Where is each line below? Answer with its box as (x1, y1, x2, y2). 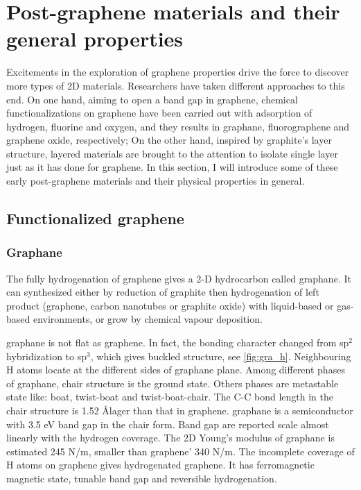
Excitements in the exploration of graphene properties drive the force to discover (6, 65, 349, 79)
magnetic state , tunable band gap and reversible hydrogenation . (6, 471, 277, 485)
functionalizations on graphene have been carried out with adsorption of (6, 105, 312, 120)
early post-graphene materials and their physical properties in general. (6, 174, 305, 188)
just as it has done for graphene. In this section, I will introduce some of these (6, 160, 338, 174)
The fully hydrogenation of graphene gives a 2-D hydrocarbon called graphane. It (6, 271, 351, 285)
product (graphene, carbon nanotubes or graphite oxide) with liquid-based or (6, 298, 334, 312)
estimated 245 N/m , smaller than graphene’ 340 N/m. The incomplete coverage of (6, 443, 355, 458)
